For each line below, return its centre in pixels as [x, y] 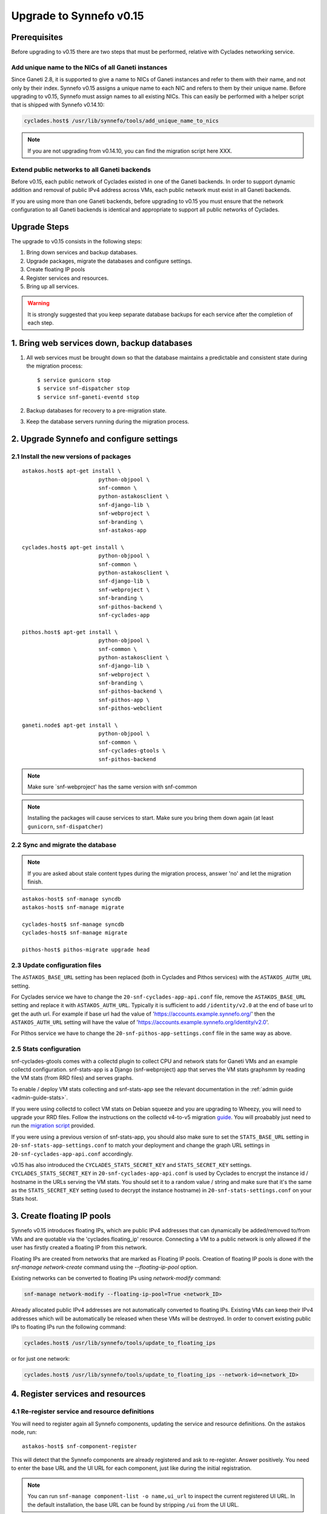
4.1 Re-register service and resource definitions [83, 1412]
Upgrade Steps [40, 227]
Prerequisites [37, 37]
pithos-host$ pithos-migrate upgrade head [86, 950]
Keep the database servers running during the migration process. [108, 421]
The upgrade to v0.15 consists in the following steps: [77, 241]
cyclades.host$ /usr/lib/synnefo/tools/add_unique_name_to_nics [121, 121]
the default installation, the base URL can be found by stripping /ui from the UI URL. [133, 1504]
